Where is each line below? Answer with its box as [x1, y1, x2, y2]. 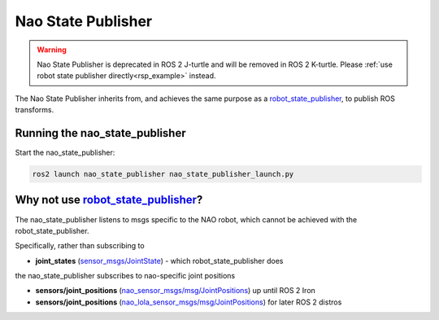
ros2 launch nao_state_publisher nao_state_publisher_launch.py [32, 169, 294, 178]
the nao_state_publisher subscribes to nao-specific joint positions [15, 271, 236, 281]
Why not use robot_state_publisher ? [15, 193, 203, 207]
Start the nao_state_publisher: [15, 147, 115, 158]
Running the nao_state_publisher [15, 126, 186, 140]
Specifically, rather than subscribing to [15, 241, 146, 251]
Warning [37, 45, 67, 55]
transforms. [15, 105, 54, 115]
